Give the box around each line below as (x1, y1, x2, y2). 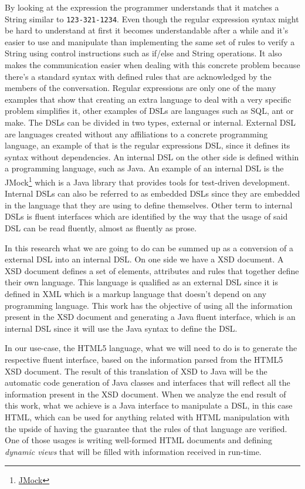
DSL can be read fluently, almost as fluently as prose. (5, 222, 197, 234)
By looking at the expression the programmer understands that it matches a (5, 1, 279, 13)
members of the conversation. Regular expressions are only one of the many (5, 82, 276, 94)
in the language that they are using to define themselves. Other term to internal (5, 198, 293, 211)
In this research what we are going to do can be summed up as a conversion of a (5, 241, 294, 254)
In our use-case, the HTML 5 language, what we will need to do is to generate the (5, 342, 297, 354)
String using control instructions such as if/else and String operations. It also (5, 47, 282, 59)
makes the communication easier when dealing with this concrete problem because (5, 59, 300, 71)
